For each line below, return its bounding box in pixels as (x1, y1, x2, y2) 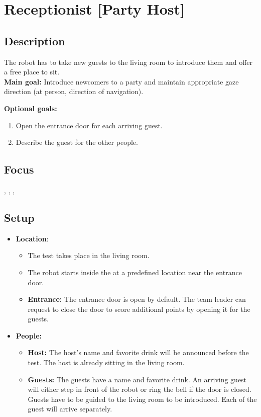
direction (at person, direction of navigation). (4, 86, 144, 97)
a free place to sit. (4, 66, 60, 77)
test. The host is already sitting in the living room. (28, 357, 185, 368)
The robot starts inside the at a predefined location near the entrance (28, 267, 242, 277)
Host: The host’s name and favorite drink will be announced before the (28, 347, 249, 358)
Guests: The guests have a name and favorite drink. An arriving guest (28, 374, 247, 384)
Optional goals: (4, 103, 57, 113)
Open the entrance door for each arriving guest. (16, 120, 163, 130)
